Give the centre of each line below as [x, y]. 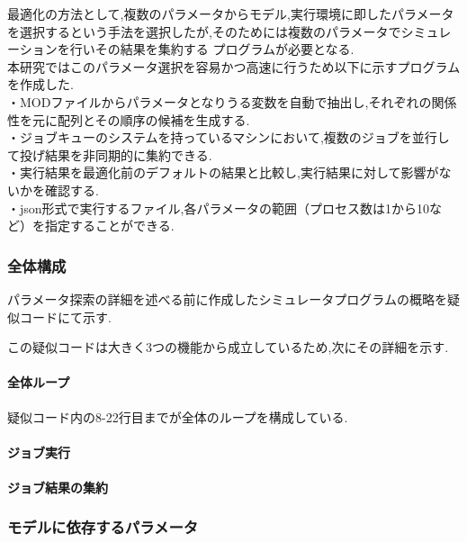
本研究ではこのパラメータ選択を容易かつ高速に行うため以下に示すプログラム [234, 66]
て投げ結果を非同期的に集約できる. [110, 154]
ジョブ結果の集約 [58, 487]
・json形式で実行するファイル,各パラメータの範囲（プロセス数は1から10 [219, 208]
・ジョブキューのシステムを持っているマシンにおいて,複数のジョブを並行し [229, 137]
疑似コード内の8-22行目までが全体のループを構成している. [178, 416]
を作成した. [40, 84]
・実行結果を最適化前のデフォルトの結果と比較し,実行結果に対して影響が [223, 172]
